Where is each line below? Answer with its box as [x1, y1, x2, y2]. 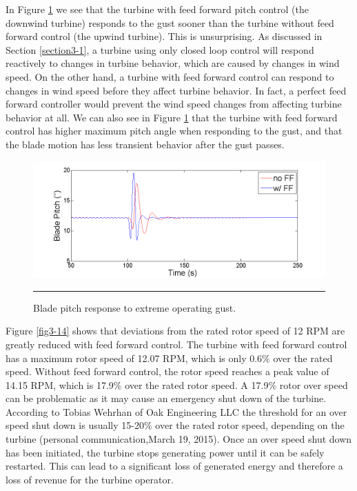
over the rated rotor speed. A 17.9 [125, 377, 269, 392]
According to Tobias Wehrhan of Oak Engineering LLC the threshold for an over [6, 404, 347, 419]
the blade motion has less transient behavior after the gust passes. [6, 137, 285, 151]
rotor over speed [279, 377, 348, 392]
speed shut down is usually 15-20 [6, 418, 144, 432]
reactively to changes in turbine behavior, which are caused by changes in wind [6, 56, 340, 70]
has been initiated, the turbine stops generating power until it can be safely [6, 445, 325, 459]
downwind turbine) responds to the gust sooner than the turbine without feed [6, 15, 334, 30]
